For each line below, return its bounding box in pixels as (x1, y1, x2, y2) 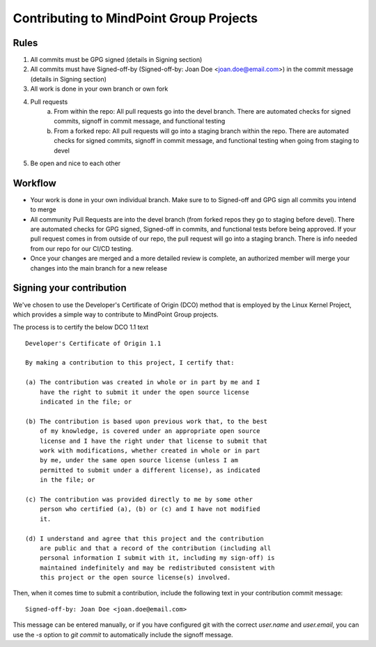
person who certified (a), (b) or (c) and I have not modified (39, 505, 260, 513)
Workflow (13, 177, 57, 189)
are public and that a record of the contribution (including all (39, 544, 272, 552)
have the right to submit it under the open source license (39, 388, 250, 396)
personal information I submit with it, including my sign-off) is (39, 554, 275, 562)
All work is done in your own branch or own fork (30, 84, 169, 93)
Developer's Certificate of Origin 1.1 (25, 339, 162, 347)
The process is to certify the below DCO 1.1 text (13, 323, 149, 331)
